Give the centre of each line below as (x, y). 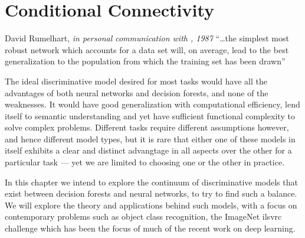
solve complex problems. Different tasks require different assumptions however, (147, 127)
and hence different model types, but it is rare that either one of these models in (150, 138)
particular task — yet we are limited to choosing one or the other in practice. (145, 162)
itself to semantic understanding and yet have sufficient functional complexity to (150, 115)
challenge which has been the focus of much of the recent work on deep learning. (150, 228)
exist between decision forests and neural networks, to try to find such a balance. (151, 193)
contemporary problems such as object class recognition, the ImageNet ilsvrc (143, 216)
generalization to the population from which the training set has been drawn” (145, 61)
